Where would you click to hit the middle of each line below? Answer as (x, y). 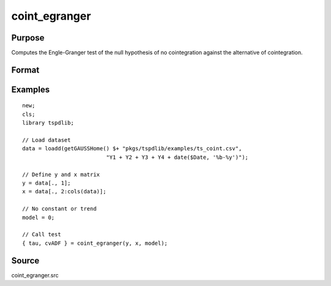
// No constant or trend (59, 209)
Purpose (28, 38)
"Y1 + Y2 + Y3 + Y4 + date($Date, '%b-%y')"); (177, 157)
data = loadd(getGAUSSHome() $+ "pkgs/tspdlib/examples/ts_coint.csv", (132, 149)
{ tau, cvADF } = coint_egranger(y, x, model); (95, 243)
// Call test (42, 234)
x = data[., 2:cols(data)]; (64, 191)
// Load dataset (47, 140)
